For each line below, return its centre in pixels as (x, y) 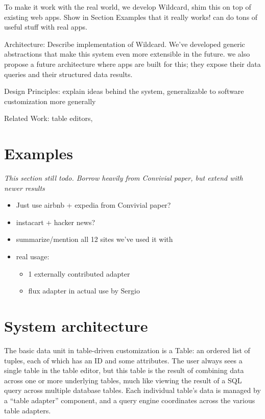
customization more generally (50, 101)
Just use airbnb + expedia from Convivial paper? (93, 205)
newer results (25, 188)
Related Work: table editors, (49, 118)
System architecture (76, 326)
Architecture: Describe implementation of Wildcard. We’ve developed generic (125, 44)
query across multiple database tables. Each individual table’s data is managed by (132, 390)
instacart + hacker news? (56, 222)
